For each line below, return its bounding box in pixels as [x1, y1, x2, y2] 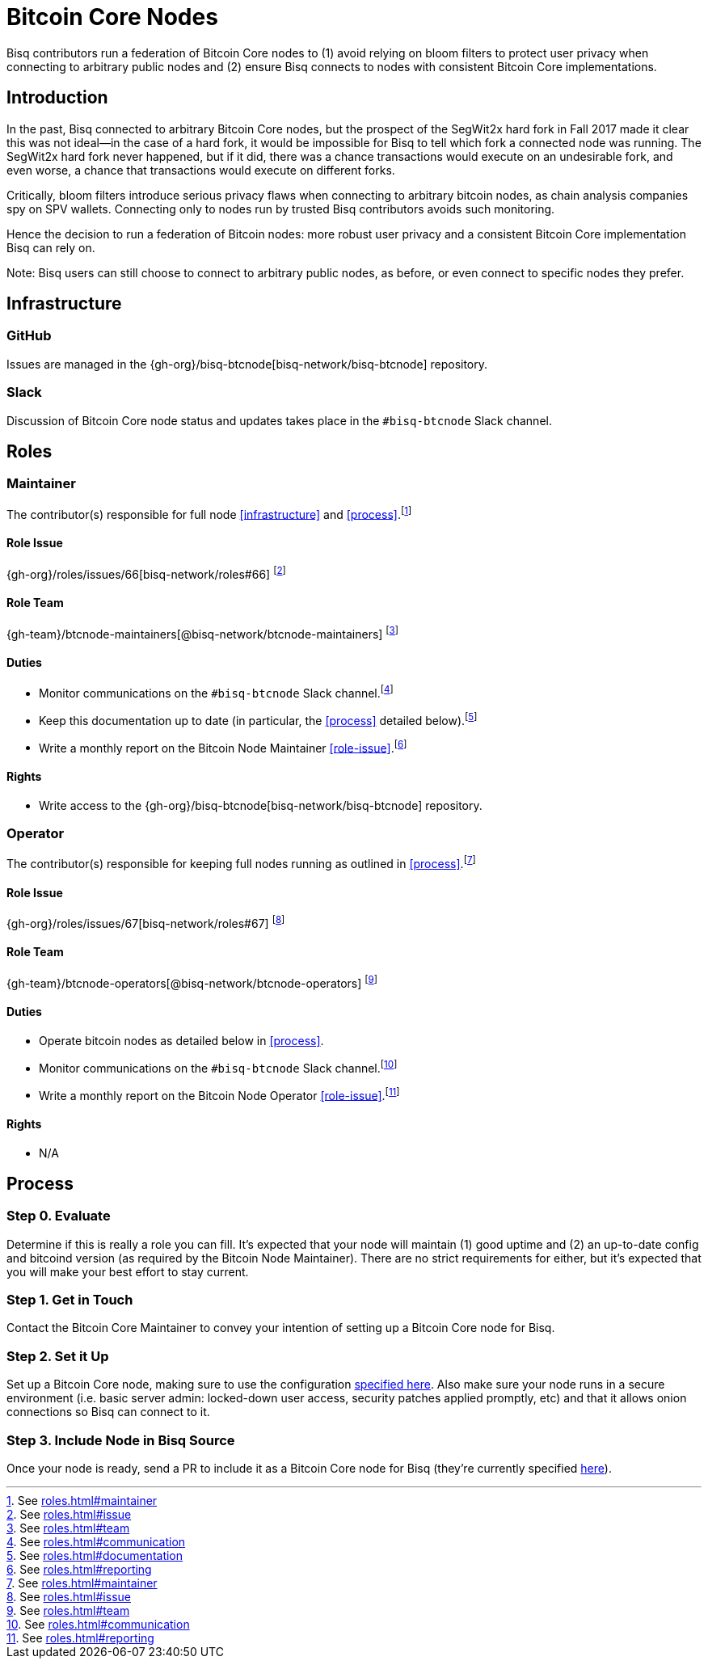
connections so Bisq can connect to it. [6, 1405, 210, 1419]
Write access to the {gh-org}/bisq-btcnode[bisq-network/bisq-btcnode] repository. [39, 798, 483, 812]
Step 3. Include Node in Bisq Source [6, 1431, 235, 1448]
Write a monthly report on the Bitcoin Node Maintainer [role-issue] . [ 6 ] [39, 738, 407, 755]
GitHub [6, 327, 52, 344]
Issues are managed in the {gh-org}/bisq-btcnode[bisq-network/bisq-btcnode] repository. [6, 356, 488, 371]
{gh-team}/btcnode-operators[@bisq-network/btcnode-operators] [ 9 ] [6, 974, 378, 990]
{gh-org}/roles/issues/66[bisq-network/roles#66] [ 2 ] [6, 564, 286, 581]
